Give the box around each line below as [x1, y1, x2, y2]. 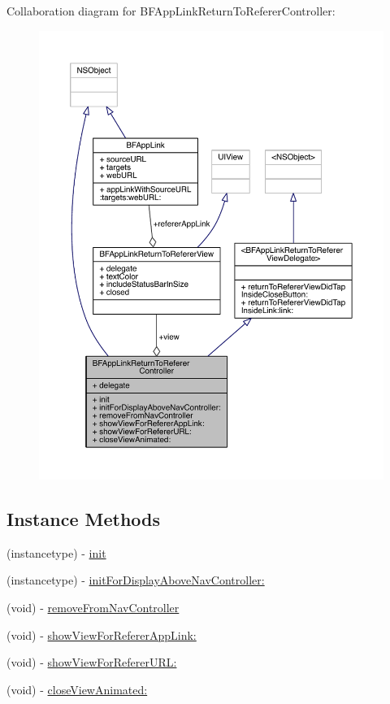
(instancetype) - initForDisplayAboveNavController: [6, 571, 265, 589]
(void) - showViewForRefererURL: [6, 654, 177, 671]
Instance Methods [6, 506, 160, 531]
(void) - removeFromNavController [6, 598, 180, 615]
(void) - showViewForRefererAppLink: [6, 626, 197, 643]
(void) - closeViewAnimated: [6, 680, 148, 697]
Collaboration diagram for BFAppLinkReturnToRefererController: [6, 2, 336, 19]
